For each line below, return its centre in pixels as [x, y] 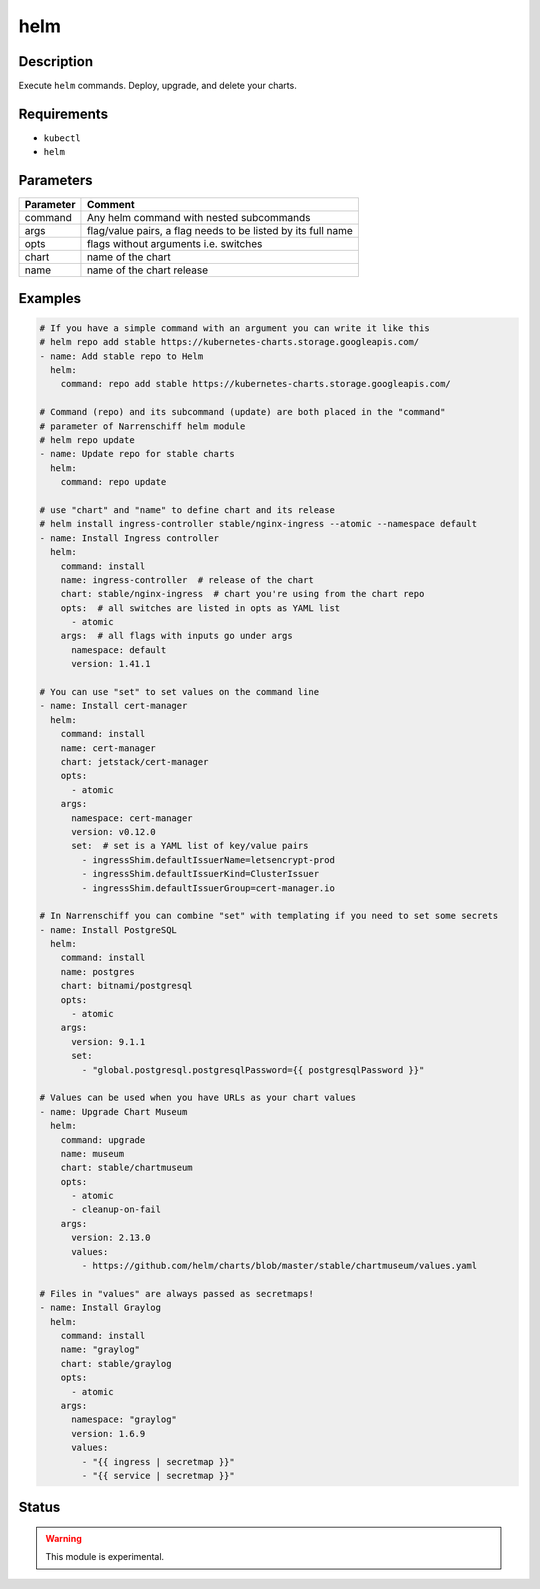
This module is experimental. [105, 1557]
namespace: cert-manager [132, 818]
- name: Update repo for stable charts [137, 454]
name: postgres [97, 971]
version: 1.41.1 [111, 664]
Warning [63, 1538]
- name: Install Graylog [100, 1308]
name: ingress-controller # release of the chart [187, 579]
